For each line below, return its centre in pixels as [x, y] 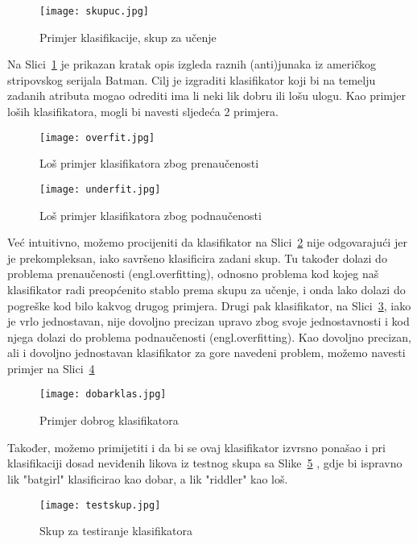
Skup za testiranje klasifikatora [116, 531]
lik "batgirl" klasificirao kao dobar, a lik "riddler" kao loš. [148, 478]
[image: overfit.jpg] [97, 137]
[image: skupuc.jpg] [95, 11]
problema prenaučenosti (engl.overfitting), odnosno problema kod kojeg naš [193, 274]
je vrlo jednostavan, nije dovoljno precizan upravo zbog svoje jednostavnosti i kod [208, 321]
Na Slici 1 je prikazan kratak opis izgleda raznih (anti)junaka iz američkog [192, 64]
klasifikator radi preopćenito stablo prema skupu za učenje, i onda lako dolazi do [206, 289]
